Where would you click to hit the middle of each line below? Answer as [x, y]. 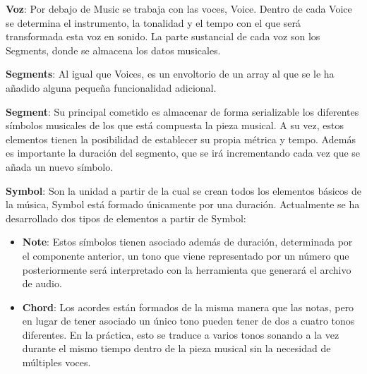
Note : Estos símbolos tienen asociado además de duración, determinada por [187, 242]
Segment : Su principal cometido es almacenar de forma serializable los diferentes [182, 111]
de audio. [42, 283]
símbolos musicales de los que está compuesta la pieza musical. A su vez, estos [175, 125]
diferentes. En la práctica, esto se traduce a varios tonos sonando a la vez [181, 334]
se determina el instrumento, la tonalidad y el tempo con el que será [153, 22]
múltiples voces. [56, 362]
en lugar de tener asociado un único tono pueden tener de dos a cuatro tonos [188, 321]
